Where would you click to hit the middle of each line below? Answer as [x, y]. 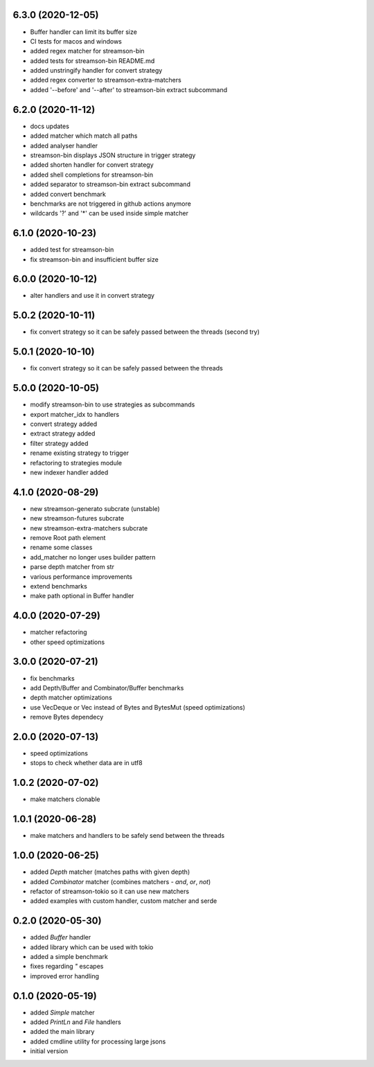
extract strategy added [63, 433]
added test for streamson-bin [72, 250]
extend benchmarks [59, 586]
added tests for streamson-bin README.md [92, 61]
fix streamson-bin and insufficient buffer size [94, 259]
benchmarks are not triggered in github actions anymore [111, 204]
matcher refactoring [59, 632]
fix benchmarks [53, 678]
